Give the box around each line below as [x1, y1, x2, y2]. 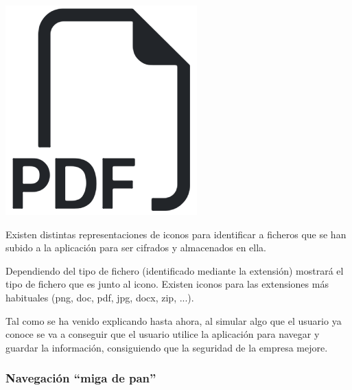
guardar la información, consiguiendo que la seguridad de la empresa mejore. [5, 340, 328, 354]
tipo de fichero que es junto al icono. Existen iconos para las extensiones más [5, 277, 329, 291]
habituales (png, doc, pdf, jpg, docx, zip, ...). [5, 290, 194, 304]
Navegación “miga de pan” [5, 369, 156, 387]
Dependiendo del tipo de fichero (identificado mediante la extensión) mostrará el [5, 263, 344, 277]
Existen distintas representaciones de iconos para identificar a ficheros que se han [5, 227, 347, 241]
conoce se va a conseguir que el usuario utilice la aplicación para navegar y [5, 327, 320, 341]
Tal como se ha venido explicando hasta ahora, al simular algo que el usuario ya [5, 313, 342, 328]
